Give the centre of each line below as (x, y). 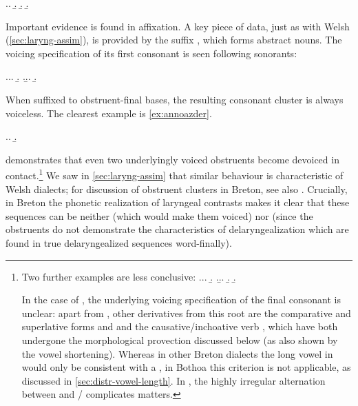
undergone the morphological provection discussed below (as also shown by (180, 339)
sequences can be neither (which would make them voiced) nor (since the (159, 215)
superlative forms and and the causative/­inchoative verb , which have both (180, 326)
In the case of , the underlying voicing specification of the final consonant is (181, 300)
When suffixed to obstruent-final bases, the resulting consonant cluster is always (175, 99)
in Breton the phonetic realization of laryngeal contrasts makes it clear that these (178, 202)
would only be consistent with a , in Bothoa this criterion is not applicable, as (186, 367)
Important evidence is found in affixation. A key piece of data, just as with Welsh (178, 26)
